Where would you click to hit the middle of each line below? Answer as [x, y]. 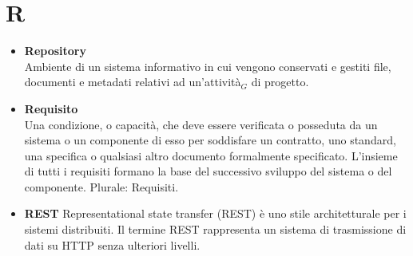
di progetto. [280, 82]
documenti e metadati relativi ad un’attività [133, 82]
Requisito [51, 108]
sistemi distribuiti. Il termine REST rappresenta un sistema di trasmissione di [215, 229]
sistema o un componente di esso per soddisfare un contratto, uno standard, [210, 140]
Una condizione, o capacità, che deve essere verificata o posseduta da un [201, 124]
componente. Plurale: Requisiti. [101, 186]
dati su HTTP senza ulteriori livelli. [112, 244]
